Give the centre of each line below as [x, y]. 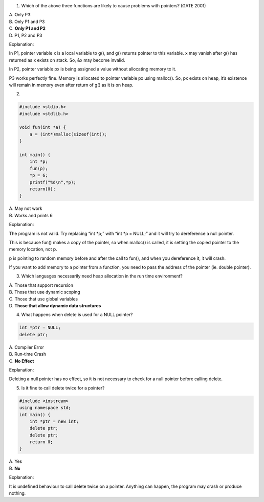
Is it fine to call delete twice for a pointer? [63, 388]
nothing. [17, 493]
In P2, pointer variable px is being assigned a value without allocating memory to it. [93, 69]
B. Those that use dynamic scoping [45, 292]
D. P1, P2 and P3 [26, 35]
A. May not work [26, 208]
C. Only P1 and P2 [27, 28]
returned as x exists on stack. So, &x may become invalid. [67, 60]
